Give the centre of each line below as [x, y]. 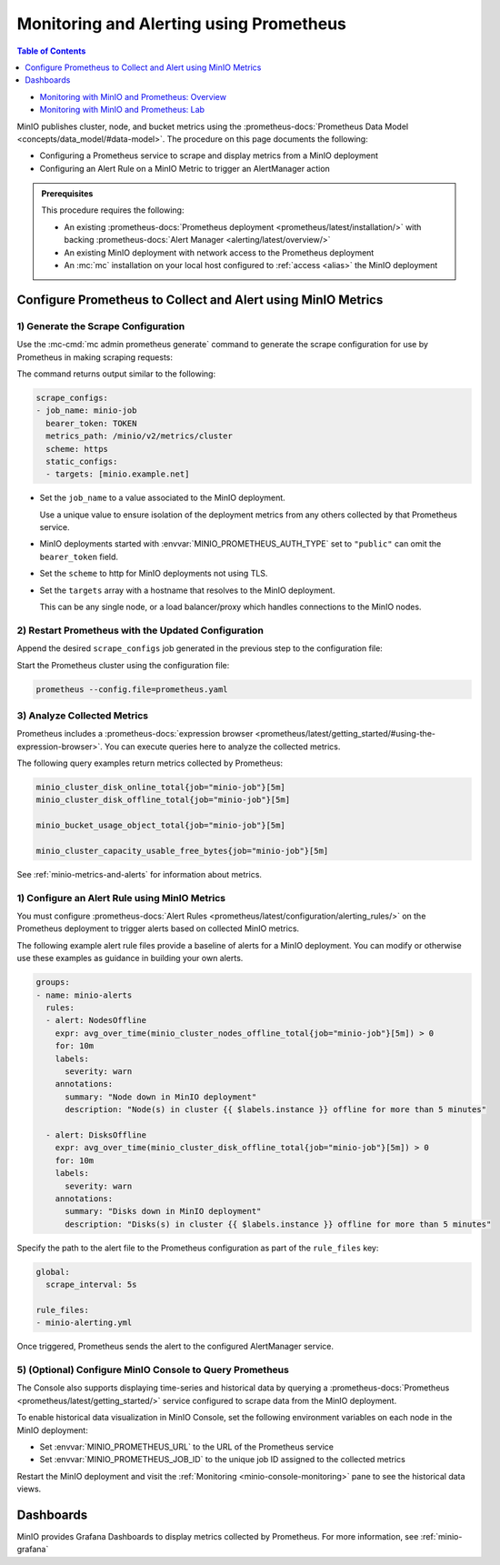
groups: [53, 983]
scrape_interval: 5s [91, 1285]
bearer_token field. [79, 557]
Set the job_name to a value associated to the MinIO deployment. [162, 498]
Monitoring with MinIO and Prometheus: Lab [122, 110]
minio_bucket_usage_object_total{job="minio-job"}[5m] [160, 826]
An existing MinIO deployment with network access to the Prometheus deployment [219, 252]
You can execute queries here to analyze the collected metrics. [223, 747]
